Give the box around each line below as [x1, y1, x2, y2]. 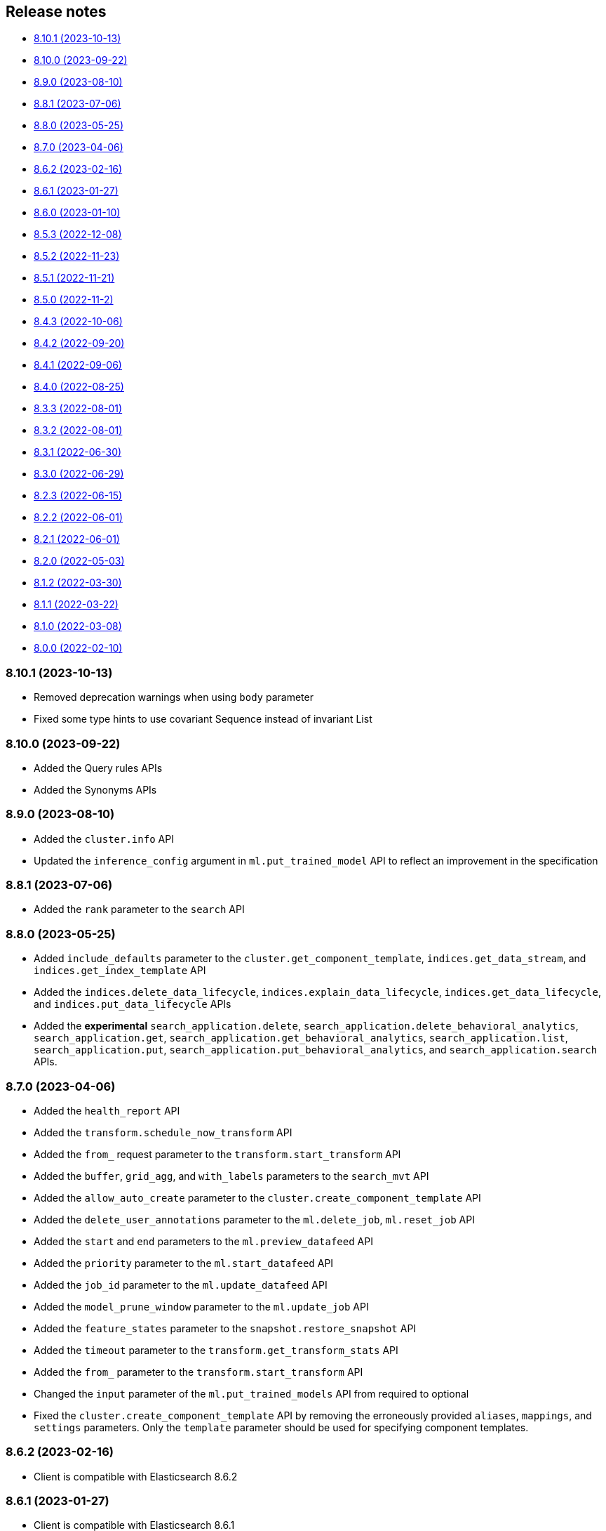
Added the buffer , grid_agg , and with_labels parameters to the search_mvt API [34, 1169, 429, 1182]
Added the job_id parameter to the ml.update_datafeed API [34, 1278, 328, 1291]
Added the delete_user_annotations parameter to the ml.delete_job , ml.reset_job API [34, 1213, 475, 1226]
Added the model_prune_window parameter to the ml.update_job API [34, 1300, 369, 1313]
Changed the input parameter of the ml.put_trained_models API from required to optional [34, 1387, 469, 1400]
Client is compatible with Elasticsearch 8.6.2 [34, 1470, 238, 1483]
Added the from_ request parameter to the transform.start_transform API [34, 1148, 401, 1160]
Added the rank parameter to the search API [34, 903, 245, 916]
